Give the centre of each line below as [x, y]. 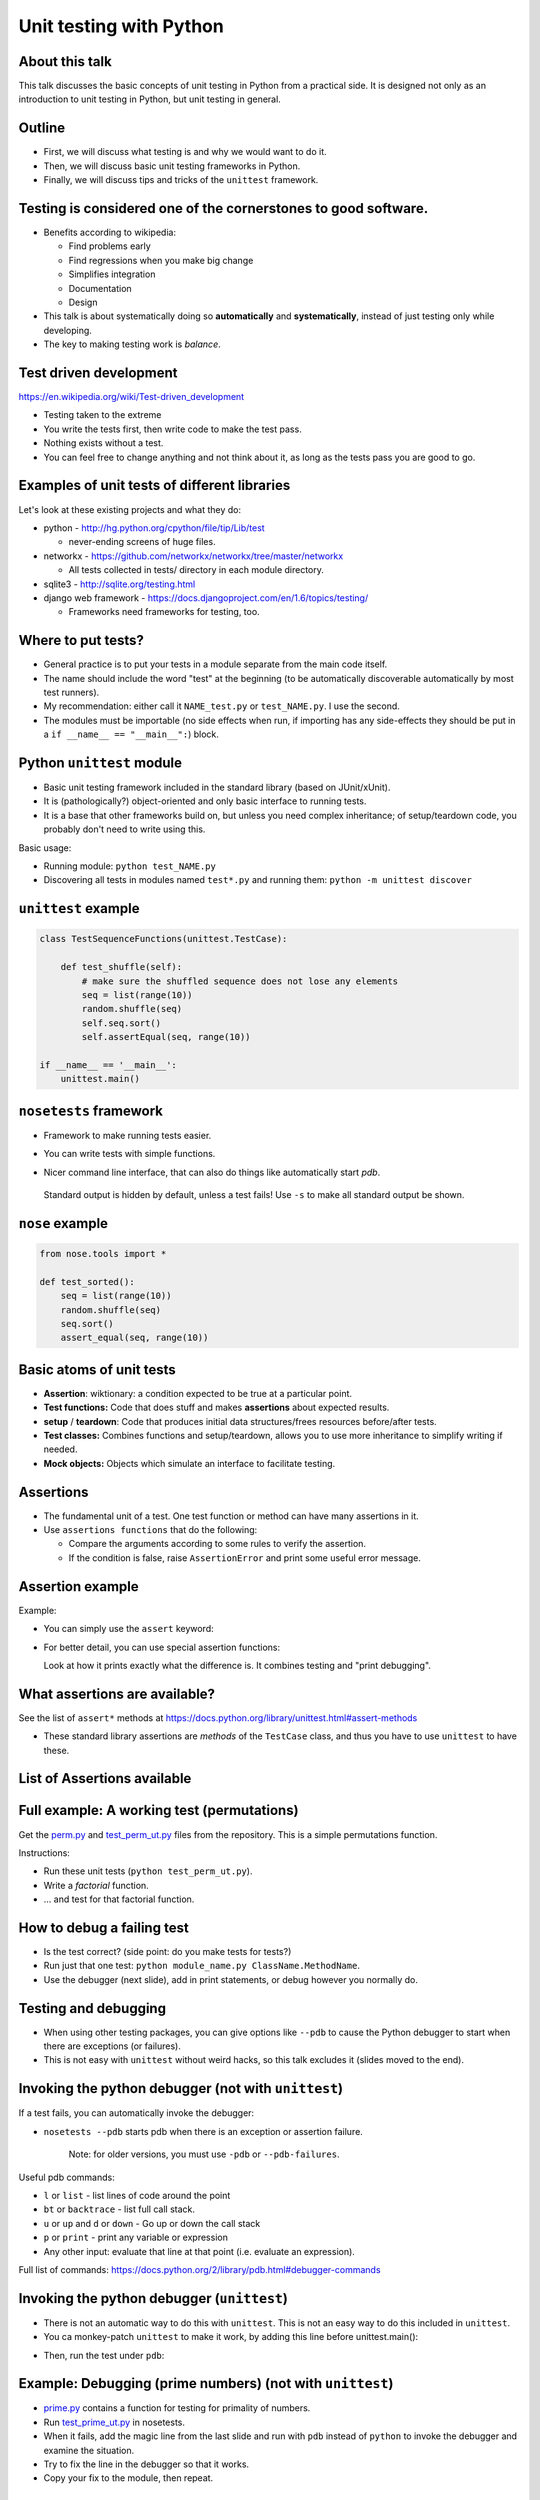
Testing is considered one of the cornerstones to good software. [223, 208]
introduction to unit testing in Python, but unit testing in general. [150, 99]
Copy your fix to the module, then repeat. [128, 2478]
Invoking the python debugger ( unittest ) [153, 2298]
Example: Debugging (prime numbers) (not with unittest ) [206, 2383]
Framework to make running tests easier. [127, 1135]
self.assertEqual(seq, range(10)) [166, 1037]
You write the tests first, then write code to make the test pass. [172, 429]
